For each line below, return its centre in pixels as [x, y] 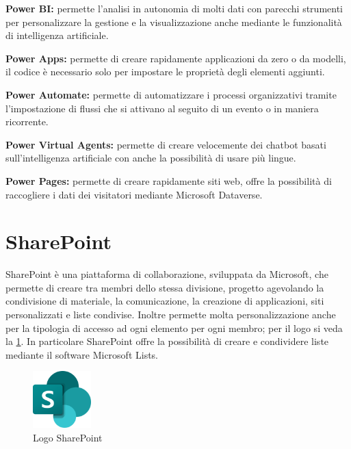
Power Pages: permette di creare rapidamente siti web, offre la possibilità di [169, 180]
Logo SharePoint [68, 437]
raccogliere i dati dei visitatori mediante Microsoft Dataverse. [134, 194]
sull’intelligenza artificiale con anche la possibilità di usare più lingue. [151, 158]
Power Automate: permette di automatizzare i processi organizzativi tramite [171, 94]
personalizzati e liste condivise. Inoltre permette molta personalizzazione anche [171, 315]
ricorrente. [27, 121]
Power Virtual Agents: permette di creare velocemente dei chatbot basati [166, 144]
